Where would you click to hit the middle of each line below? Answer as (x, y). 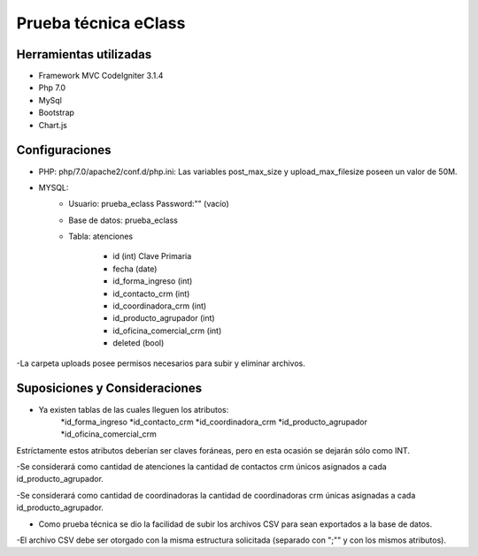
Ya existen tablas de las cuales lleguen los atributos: (134, 409)
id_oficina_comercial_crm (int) (167, 331)
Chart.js (53, 125)
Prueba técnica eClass (101, 23)
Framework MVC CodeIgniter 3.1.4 (101, 76)
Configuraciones (64, 150)
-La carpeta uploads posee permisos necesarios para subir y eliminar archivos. (161, 363)
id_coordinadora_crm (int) (160, 306)
